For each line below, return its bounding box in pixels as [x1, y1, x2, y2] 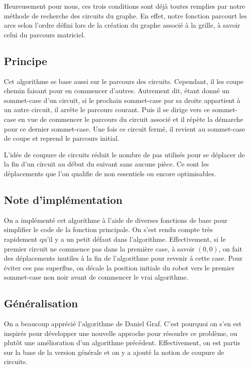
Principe [4, 53, 48, 68]
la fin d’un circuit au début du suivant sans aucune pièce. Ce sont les [4, 159, 209, 169]
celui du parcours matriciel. [4, 29, 85, 39]
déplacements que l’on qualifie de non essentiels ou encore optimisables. [4, 168, 216, 178]
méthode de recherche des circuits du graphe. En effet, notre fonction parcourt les [4, 10, 247, 20]
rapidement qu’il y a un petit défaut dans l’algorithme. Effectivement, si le [4, 234, 226, 244]
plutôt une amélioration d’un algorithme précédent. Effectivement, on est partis [4, 337, 241, 348]
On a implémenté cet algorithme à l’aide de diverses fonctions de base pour [4, 215, 228, 225]
